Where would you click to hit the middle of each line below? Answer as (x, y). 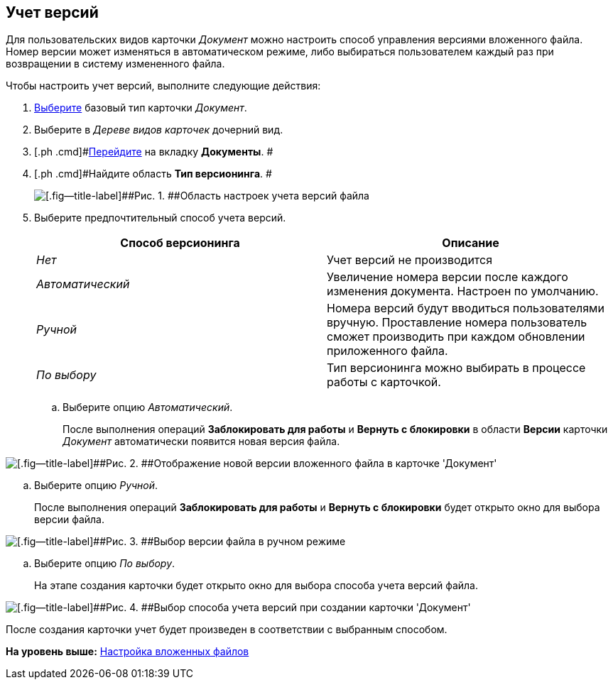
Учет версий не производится (410, 260)
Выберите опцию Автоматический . (148, 407)
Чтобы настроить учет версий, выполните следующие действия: (163, 86)
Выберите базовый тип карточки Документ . (141, 108)
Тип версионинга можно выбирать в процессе (456, 368)
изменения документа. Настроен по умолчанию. (463, 291)
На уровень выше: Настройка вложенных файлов (128, 652)
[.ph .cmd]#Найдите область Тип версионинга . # (153, 174)
